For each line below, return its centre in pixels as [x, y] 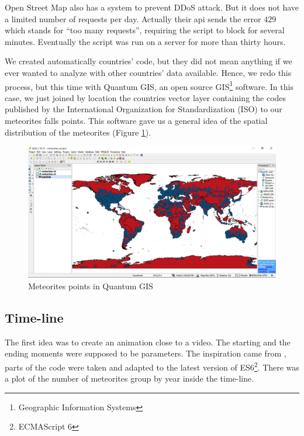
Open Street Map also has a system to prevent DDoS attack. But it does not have [152, 7]
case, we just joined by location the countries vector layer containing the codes [146, 97]
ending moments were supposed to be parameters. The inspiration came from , [146, 353]
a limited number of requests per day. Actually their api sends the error [133, 18]
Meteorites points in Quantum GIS [91, 286]
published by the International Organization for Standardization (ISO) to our [144, 109]
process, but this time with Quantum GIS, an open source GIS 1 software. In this [149, 85]
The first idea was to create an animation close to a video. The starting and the [148, 342]
